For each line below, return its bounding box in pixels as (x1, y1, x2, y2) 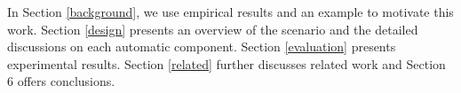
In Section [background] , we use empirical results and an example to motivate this (7, 3, 454, 20)
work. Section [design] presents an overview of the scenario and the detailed (7, 19, 418, 38)
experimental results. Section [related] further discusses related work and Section (7, 54, 446, 73)
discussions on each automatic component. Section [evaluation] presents (7, 37, 396, 56)
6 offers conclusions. (7, 72, 115, 90)
